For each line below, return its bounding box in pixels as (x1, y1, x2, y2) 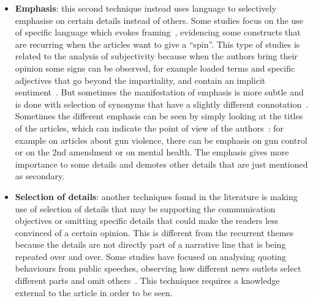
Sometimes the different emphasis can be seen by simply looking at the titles (15, 110, 303, 122)
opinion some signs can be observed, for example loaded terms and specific (15, 61, 295, 74)
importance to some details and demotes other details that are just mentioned (15, 157, 308, 170)
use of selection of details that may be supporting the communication (15, 202, 276, 215)
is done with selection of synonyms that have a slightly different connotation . (15, 97, 309, 110)
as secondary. (15, 169, 65, 182)
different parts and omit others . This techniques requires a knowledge (15, 274, 280, 287)
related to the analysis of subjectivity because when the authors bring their (15, 50, 298, 62)
